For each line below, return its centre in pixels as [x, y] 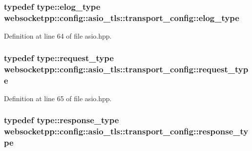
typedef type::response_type [62, 120]
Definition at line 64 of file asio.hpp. [58, 36]
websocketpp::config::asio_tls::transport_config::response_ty [126, 131]
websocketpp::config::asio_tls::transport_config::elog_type [122, 17]
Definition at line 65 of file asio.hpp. [58, 98]
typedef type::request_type [59, 57]
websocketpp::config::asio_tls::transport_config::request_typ [126, 69]
